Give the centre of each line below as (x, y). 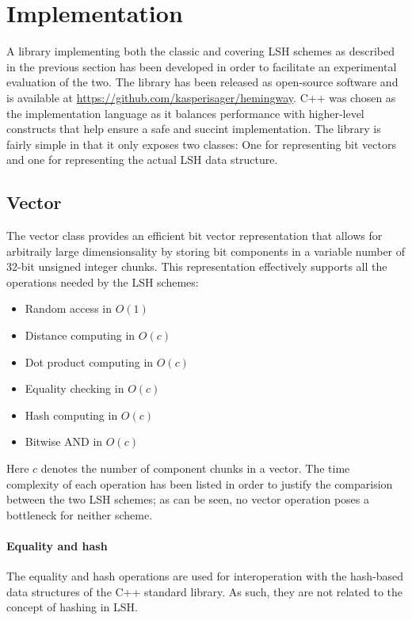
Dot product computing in (89, 361)
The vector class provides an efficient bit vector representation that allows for (195, 236)
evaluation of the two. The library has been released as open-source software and (202, 82)
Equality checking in (74, 388)
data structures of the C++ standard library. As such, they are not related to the (205, 591)
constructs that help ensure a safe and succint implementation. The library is (194, 129)
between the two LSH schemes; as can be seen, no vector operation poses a (188, 499)
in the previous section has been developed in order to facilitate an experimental (202, 66)
